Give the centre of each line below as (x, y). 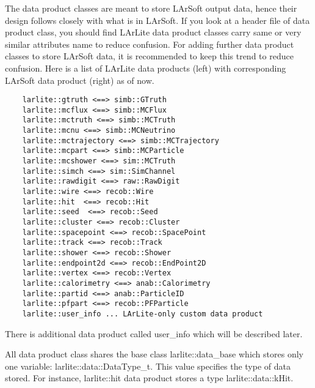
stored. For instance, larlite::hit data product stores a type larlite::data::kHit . (149, 378)
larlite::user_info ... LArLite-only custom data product (143, 314)
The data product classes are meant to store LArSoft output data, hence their (151, 8)
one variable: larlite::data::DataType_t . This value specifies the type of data (148, 366)
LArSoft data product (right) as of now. (80, 80)
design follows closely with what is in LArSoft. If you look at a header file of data (157, 20)
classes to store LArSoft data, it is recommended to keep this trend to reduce (149, 56)
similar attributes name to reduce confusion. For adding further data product (150, 44)
